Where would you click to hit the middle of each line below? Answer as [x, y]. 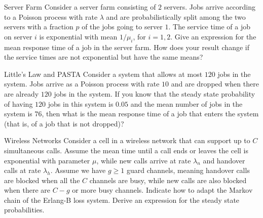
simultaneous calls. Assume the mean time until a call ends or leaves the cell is [126, 150]
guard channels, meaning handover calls [188, 170]
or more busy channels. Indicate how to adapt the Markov [162, 190]
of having [18, 103]
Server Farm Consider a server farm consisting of [80, 7]
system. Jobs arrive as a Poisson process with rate [82, 84]
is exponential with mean [78, 36]
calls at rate [23, 170]
